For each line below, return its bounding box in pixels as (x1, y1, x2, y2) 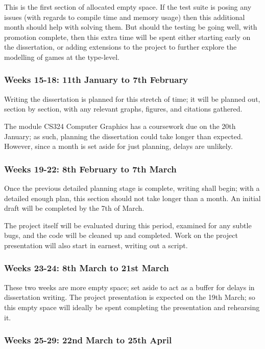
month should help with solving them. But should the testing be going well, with (4, 21, 257, 32)
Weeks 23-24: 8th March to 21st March (4, 261, 169, 274)
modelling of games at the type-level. (4, 51, 120, 62)
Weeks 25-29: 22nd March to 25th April (4, 334, 172, 346)
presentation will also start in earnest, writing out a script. (4, 239, 188, 250)
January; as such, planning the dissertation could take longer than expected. (4, 130, 243, 141)
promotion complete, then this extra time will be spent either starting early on (4, 31, 251, 42)
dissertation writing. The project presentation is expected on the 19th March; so (4, 292, 255, 302)
